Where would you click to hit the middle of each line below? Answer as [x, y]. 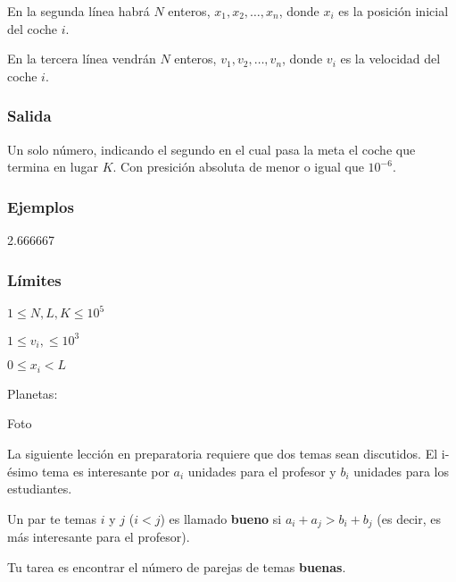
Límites [34, 279]
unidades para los [402, 471]
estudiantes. [40, 489]
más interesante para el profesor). [99, 537]
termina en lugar [53, 167]
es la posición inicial [394, 11]
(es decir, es [409, 518]
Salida [29, 116]
